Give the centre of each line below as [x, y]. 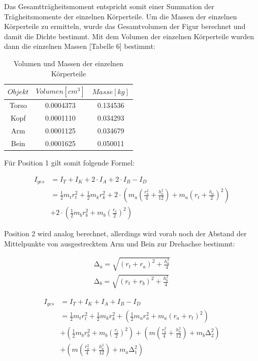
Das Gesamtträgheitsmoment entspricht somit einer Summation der [109, 6]
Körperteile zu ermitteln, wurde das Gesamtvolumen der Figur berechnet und [125, 26]
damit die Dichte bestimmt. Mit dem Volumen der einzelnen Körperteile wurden [129, 36]
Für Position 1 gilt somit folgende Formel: [69, 163]
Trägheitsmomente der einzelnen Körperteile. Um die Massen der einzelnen [121, 16]
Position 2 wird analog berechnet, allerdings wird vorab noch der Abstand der [125, 233]
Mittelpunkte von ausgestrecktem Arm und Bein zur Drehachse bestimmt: [120, 243]
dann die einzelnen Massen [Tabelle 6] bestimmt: [80, 46]
